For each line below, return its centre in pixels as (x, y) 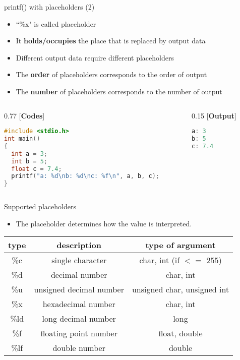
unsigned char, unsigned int (181, 289)
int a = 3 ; (29, 154)
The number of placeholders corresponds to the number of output (119, 91)
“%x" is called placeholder (56, 23)
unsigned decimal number (79, 289)
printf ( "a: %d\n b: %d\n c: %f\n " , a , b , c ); (85, 176)
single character (79, 260)
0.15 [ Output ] (214, 115)
